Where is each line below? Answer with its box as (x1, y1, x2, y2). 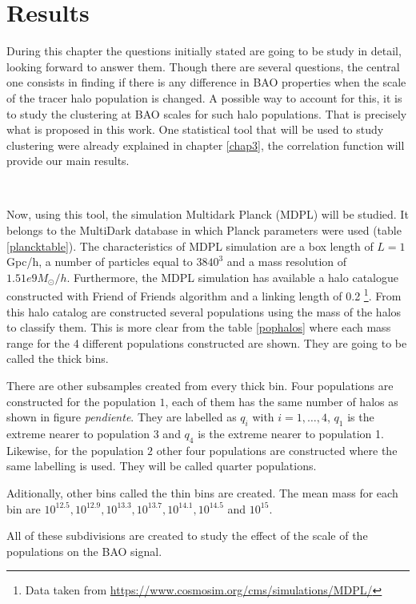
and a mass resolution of (226, 253, 347, 270)
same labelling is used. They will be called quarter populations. (6, 457, 317, 474)
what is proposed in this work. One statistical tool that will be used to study (6, 121, 384, 138)
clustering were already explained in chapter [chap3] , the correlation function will (6, 136, 405, 153)
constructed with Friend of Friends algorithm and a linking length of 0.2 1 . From (6, 285, 402, 304)
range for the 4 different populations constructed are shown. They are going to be (6, 334, 407, 351)
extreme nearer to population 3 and (6, 425, 181, 442)
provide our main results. (6, 152, 130, 169)
